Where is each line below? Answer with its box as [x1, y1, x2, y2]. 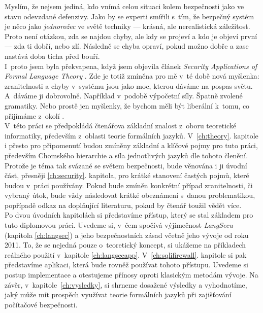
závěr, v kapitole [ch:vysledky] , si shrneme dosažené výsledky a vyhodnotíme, [5, 279, 247, 290]
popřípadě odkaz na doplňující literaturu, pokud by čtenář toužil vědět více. [5, 199, 242, 210]
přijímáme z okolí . [5, 110, 64, 121]
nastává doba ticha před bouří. [5, 50, 100, 61]
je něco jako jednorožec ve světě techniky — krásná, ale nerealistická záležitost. [5, 21, 250, 31]
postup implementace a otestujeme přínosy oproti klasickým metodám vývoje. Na [5, 269, 258, 280]
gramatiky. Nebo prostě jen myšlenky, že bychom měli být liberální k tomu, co [5, 100, 250, 111]
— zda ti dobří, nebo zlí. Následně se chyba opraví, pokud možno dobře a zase [5, 41, 249, 51]
